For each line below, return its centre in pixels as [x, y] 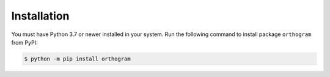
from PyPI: [24, 42]
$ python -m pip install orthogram [77, 59]
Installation [40, 16]
